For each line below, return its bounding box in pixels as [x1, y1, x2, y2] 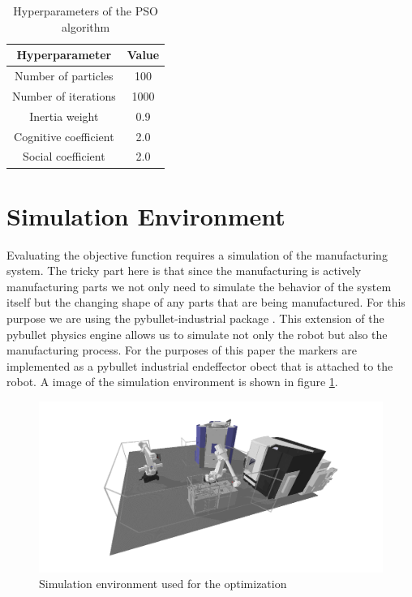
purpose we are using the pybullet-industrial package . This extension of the [6, 310, 384, 326]
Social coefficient [23, 148, 105, 165]
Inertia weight [29, 107, 99, 124]
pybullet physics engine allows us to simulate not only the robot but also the [6, 325, 388, 342]
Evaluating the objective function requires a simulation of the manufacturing [6, 246, 388, 263]
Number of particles [15, 67, 114, 84]
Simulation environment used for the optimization [39, 575, 287, 592]
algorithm [62, 18, 110, 35]
